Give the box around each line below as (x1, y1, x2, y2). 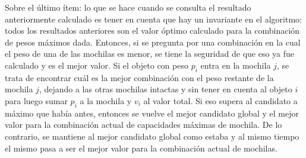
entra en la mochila (200, 59, 271, 71)
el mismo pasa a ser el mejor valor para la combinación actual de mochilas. (5, 141, 277, 154)
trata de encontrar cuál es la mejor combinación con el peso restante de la (5, 71, 274, 83)
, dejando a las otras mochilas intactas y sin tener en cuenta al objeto (39, 83, 292, 95)
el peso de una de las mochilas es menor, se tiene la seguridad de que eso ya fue (5, 47, 295, 60)
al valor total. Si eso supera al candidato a (143, 94, 298, 107)
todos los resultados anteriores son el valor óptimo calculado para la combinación (5, 24, 300, 37)
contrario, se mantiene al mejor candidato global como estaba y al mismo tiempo (5, 130, 299, 142)
